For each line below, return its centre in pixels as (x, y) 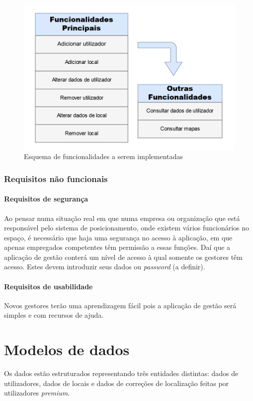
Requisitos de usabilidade (48, 286)
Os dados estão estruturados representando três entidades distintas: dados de (121, 373)
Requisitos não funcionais (56, 178)
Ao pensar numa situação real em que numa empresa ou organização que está (122, 218)
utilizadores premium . (37, 393)
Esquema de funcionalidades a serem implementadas (103, 156)
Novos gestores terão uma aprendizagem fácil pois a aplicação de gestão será (120, 305)
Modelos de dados (67, 349)
